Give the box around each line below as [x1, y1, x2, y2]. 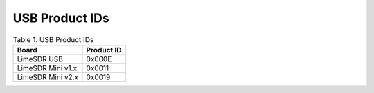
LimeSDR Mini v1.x [17, 63, 78, 72]
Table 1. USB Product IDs [12, 34, 94, 44]
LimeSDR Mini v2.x [17, 72, 79, 82]
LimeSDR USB [17, 54, 64, 63]
